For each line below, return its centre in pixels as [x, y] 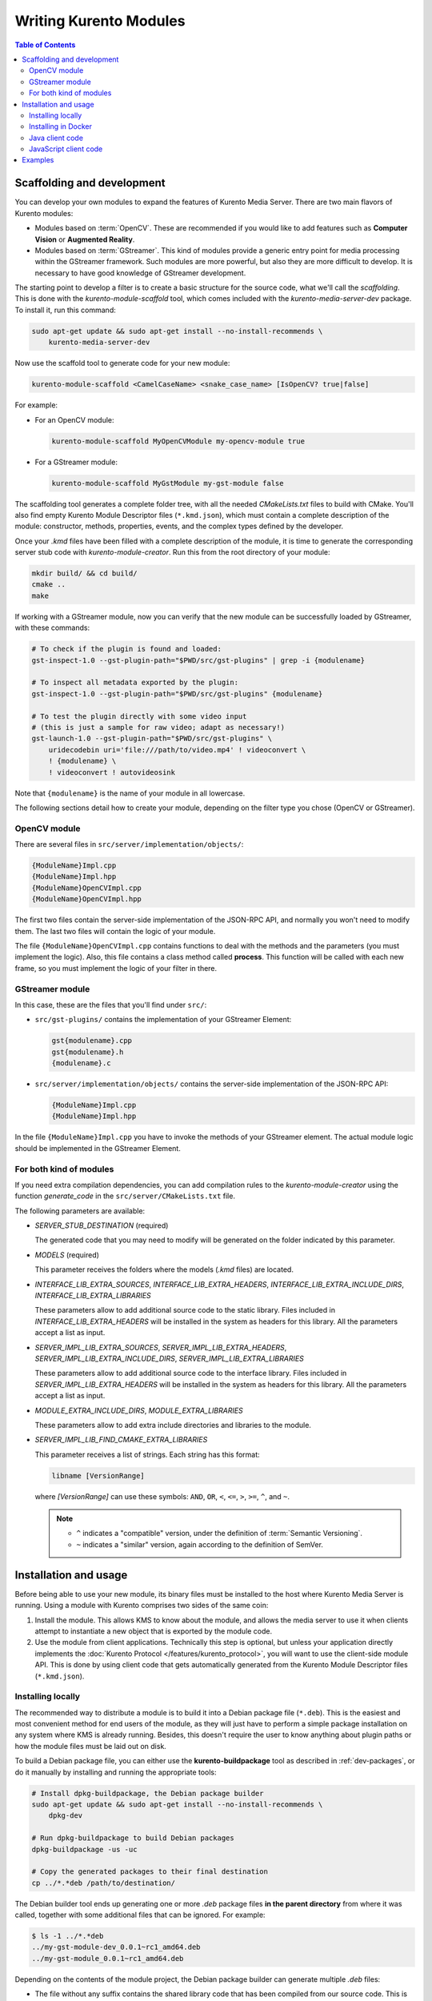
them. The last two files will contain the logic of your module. [115, 931]
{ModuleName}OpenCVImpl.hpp [86, 899]
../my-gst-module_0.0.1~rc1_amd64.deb [108, 1958]
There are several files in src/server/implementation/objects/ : [129, 844]
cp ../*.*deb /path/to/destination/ [104, 1883]
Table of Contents [45, 45]
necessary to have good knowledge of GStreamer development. [140, 273]
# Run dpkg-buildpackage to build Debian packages [133, 1838]
